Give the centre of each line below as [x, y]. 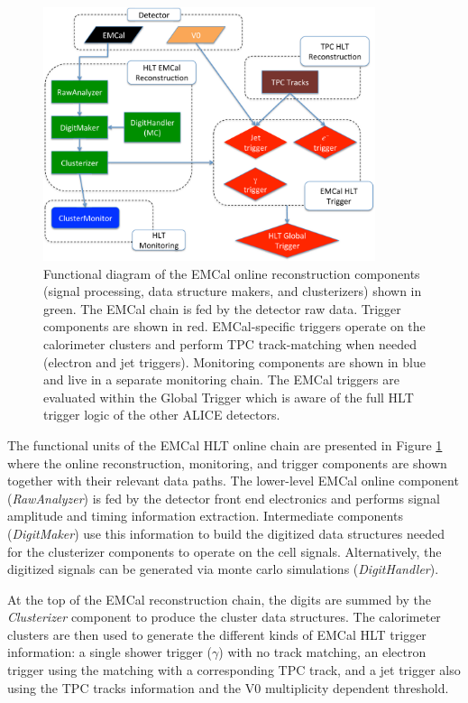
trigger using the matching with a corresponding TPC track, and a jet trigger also [234, 670]
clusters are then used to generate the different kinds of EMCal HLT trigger [217, 634]
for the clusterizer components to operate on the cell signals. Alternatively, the [225, 551]
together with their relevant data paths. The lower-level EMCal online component [233, 481]
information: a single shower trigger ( [110, 652]
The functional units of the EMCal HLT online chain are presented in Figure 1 [225, 444]
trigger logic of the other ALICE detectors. [162, 415]
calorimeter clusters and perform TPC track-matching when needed [230, 343]
